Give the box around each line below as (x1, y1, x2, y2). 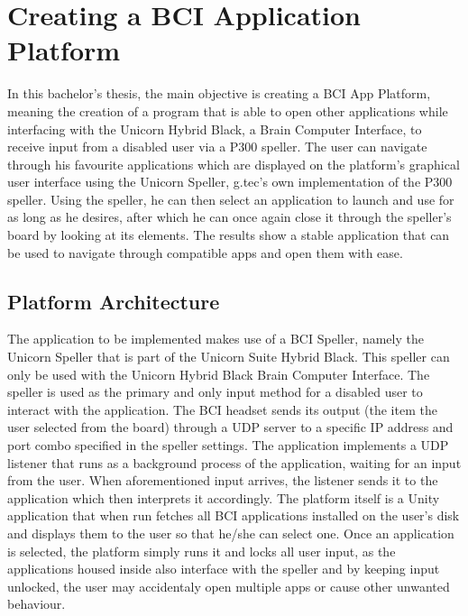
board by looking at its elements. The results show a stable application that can (7, 225, 450, 244)
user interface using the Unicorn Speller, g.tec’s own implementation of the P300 (7, 172, 453, 191)
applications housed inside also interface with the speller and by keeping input (7, 559, 440, 578)
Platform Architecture (7, 287, 220, 315)
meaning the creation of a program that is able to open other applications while (7, 101, 448, 120)
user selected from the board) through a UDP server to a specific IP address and (7, 418, 454, 437)
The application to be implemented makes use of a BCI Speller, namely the (7, 329, 424, 348)
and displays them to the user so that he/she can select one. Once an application (7, 523, 454, 542)
